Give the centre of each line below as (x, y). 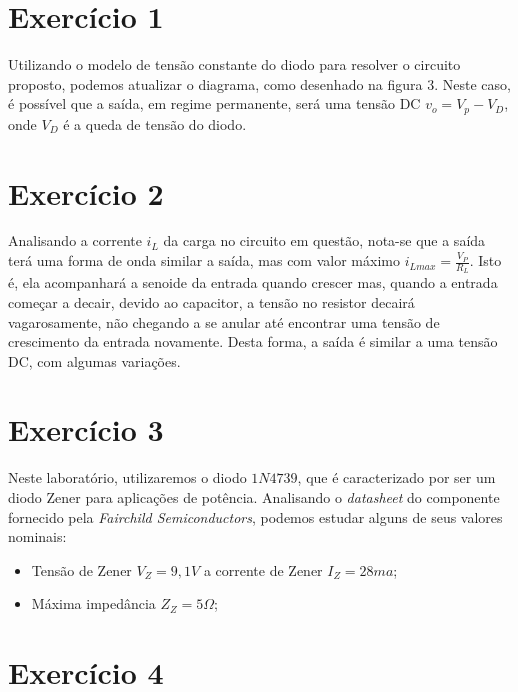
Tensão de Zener (81, 569)
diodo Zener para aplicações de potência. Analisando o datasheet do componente (254, 497)
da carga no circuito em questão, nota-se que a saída (324, 240)
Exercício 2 (86, 192)
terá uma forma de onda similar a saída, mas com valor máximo (204, 260)
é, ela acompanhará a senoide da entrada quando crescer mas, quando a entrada (253, 282)
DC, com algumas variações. (94, 360)
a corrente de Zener (263, 569)
